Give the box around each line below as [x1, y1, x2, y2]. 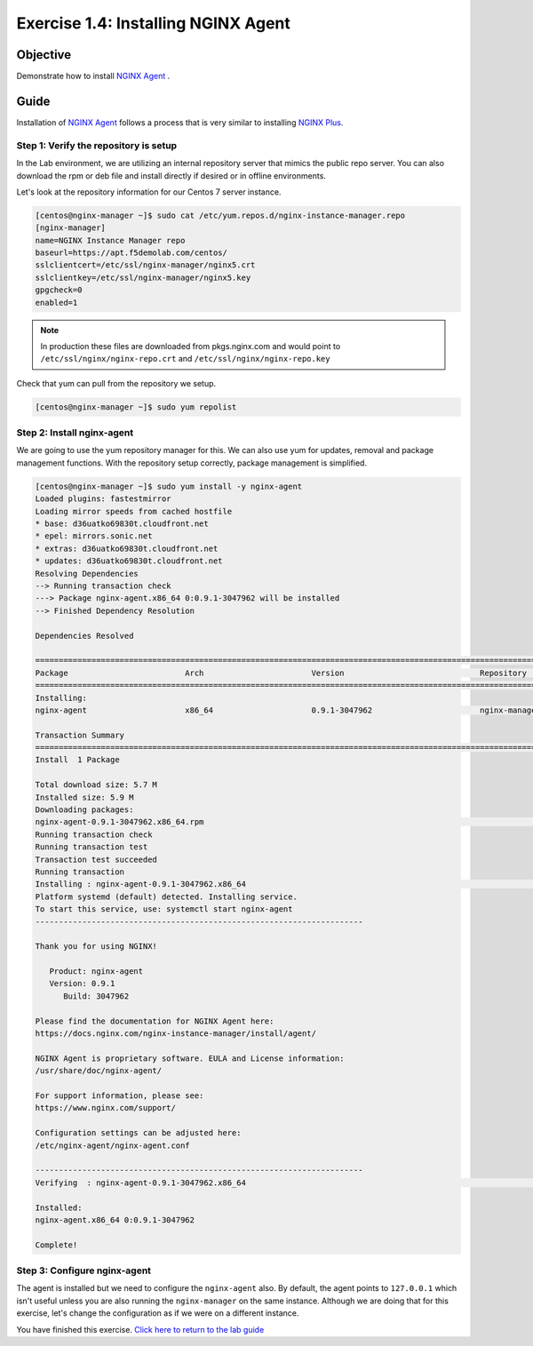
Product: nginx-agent [49, 967, 144, 976]
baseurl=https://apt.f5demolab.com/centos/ [35, 248, 228, 258]
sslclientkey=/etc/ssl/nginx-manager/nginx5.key [35, 272, 251, 283]
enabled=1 [35, 298, 78, 307]
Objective [16, 47, 72, 62]
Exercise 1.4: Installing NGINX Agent [16, 13, 290, 33]
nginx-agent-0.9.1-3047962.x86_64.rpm [35, 817, 204, 827]
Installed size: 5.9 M [35, 792, 134, 802]
